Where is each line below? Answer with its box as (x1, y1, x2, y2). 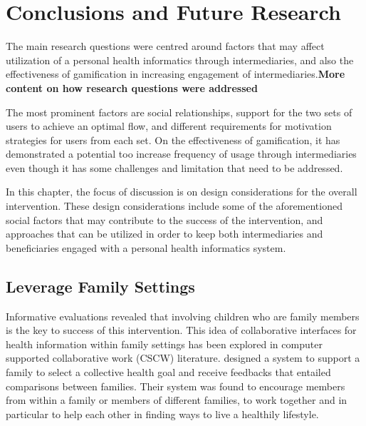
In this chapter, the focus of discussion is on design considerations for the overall (6, 184, 357, 199)
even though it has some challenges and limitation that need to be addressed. (6, 160, 343, 175)
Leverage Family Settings (6, 275, 195, 297)
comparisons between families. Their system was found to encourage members (6, 378, 345, 393)
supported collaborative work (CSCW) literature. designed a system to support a (6, 350, 360, 365)
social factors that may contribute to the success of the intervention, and (6, 212, 323, 227)
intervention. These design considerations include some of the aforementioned (6, 198, 343, 213)
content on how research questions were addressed (6, 80, 258, 95)
